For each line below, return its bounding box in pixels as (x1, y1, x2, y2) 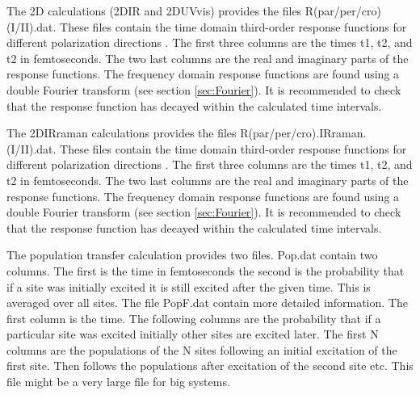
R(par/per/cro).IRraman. (240, 124, 367, 141)
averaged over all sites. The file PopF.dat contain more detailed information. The (6, 294, 408, 311)
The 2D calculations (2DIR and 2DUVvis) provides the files (6, 2, 302, 19)
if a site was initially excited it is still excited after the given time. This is (6, 278, 371, 295)
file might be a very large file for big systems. (6, 373, 230, 390)
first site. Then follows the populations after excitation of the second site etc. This (6, 357, 414, 374)
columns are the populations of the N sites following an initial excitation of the (6, 341, 397, 358)
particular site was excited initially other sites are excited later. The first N (6, 326, 379, 342)
